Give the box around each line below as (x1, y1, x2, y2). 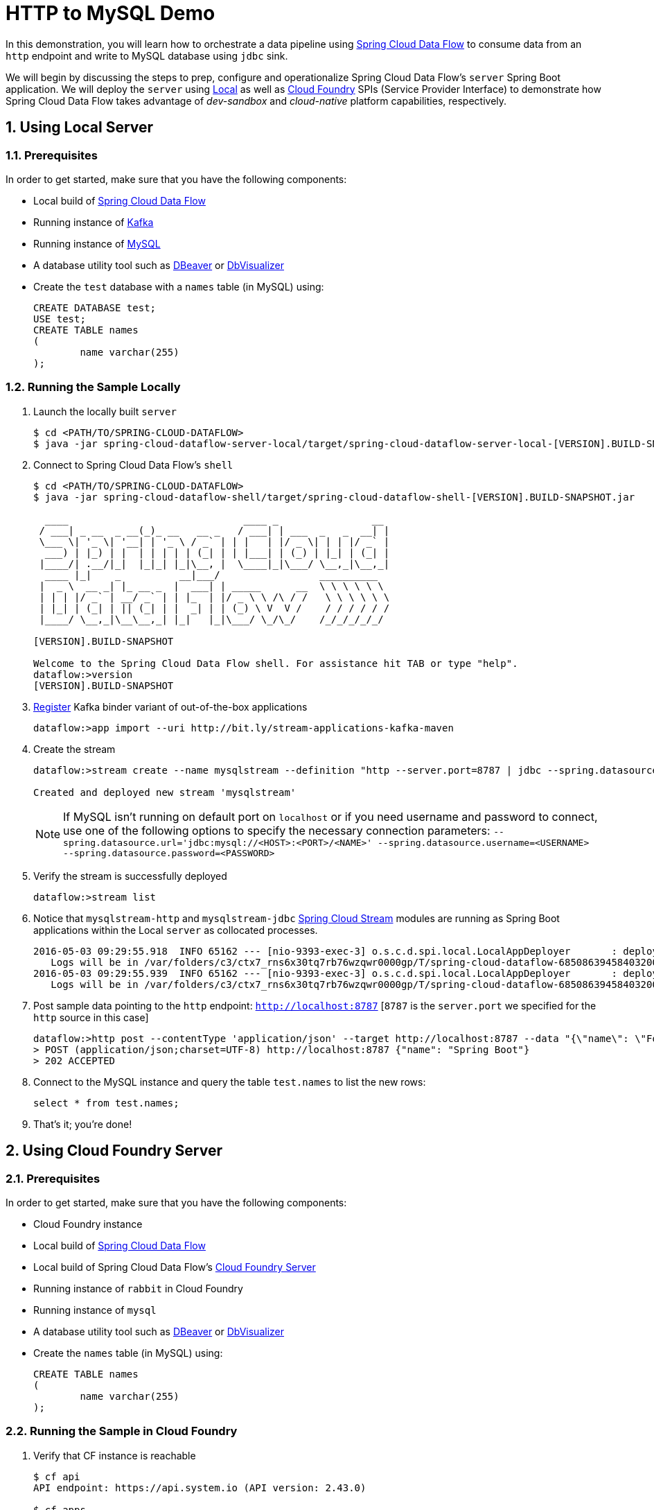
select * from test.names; (33, 1097, 179, 1109)
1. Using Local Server (6, 119, 154, 137)
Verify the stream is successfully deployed (33, 869, 227, 882)
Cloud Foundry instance (33, 1217, 143, 1230)
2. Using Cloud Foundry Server (6, 1142, 222, 1160)
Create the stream (33, 743, 116, 755)
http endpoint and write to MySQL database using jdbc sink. (6, 49, 288, 62)
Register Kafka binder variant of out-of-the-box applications (33, 700, 308, 713)
